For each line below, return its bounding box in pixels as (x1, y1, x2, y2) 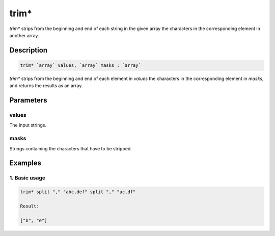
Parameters (9, 96, 47, 104)
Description (9, 46, 48, 55)
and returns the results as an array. (9, 83, 83, 89)
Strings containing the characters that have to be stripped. (9, 145, 132, 151)
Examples (9, 159, 42, 168)
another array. (9, 32, 39, 38)
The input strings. (9, 122, 47, 128)
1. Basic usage (9, 174, 46, 181)
